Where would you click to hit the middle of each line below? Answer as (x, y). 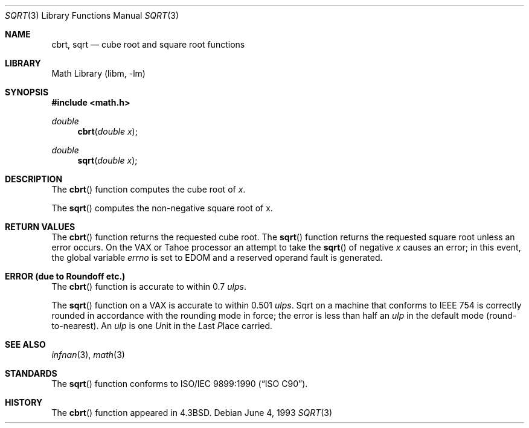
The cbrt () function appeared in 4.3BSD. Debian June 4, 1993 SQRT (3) (192, 413)
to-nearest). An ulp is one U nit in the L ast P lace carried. (162, 326)
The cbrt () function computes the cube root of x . (149, 189)
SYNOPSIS (27, 92)
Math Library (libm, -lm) (98, 73)
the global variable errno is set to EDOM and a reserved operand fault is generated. (217, 257)
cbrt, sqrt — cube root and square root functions (148, 44)
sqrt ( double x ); (107, 160)
